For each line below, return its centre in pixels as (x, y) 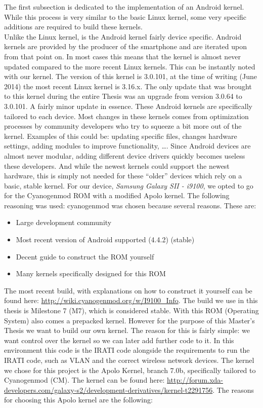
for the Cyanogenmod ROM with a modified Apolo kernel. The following (117, 195)
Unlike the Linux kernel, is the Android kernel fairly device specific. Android (123, 36)
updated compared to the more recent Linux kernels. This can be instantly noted (130, 66)
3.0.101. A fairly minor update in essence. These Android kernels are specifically (128, 106)
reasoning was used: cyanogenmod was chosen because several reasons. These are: (130, 205)
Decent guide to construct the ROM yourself (85, 256)
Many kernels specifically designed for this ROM (91, 273)
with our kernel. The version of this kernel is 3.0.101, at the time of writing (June (130, 76)
